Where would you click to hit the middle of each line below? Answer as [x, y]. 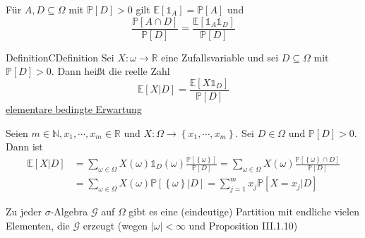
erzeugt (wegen [115, 225]
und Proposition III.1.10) [243, 225]
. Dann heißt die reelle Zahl [110, 71]
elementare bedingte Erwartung [74, 108]
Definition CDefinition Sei [60, 57]
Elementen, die [38, 225]
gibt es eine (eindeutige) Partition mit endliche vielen [244, 212]
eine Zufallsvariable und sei [220, 57]
